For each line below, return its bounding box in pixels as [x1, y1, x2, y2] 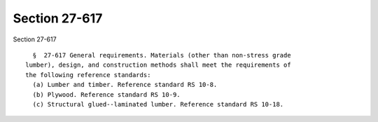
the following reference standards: [25, 71, 151, 79]
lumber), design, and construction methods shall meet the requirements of [25, 61, 291, 69]
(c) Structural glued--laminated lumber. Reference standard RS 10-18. [32, 100, 284, 108]
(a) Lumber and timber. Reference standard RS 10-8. [32, 81, 218, 89]
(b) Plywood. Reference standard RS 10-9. [32, 90, 181, 98]
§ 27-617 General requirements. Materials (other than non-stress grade [32, 51, 291, 59]
